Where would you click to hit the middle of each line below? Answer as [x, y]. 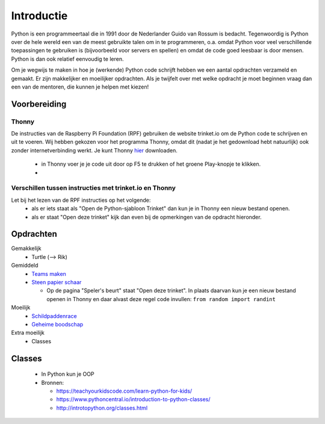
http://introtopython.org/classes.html [102, 408]
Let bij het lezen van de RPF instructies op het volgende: [81, 200]
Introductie [39, 16]
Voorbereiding [39, 104]
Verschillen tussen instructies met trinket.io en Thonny [93, 188]
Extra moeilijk [28, 333]
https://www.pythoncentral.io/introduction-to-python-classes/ [133, 399]
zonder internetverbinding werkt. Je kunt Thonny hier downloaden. [94, 150]
